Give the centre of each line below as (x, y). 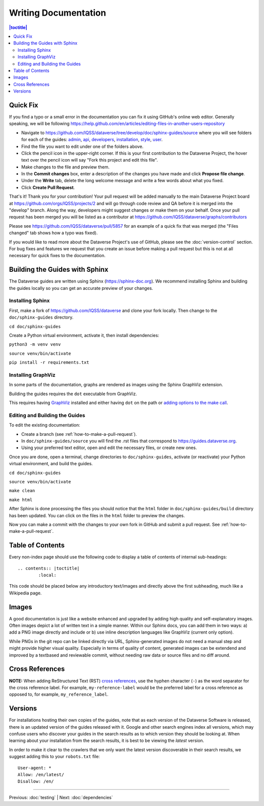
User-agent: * (34, 768)
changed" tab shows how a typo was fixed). (53, 233)
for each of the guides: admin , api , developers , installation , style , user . (92, 140)
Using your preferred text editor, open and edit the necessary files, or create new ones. (109, 448)
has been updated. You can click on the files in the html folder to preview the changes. (97, 515)
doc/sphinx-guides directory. (41, 317)
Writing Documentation (57, 13)
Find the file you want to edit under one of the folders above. (82, 146)
